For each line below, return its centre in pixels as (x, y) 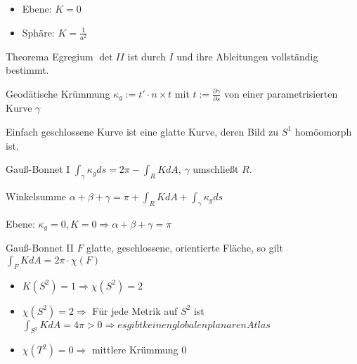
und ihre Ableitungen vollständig (247, 56)
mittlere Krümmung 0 (139, 350)
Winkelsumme (36, 196)
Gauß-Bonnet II (40, 248)
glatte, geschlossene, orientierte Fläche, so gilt (185, 248)
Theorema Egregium (50, 56)
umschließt (216, 169)
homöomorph (323, 131)
